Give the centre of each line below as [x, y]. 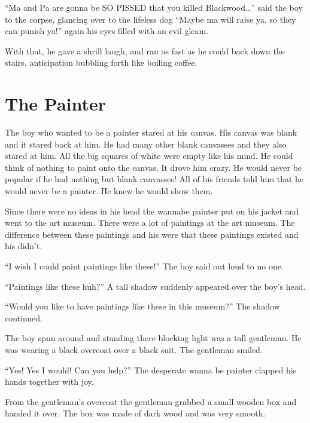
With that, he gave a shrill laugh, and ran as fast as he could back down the [145, 50]
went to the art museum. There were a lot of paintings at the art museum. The [150, 223]
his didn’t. [24, 246]
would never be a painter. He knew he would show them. [109, 191]
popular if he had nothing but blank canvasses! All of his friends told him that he [154, 179]
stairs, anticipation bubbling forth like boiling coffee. [101, 62]
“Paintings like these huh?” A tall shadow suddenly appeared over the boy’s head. [155, 286]
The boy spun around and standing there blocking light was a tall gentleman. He [153, 338]
